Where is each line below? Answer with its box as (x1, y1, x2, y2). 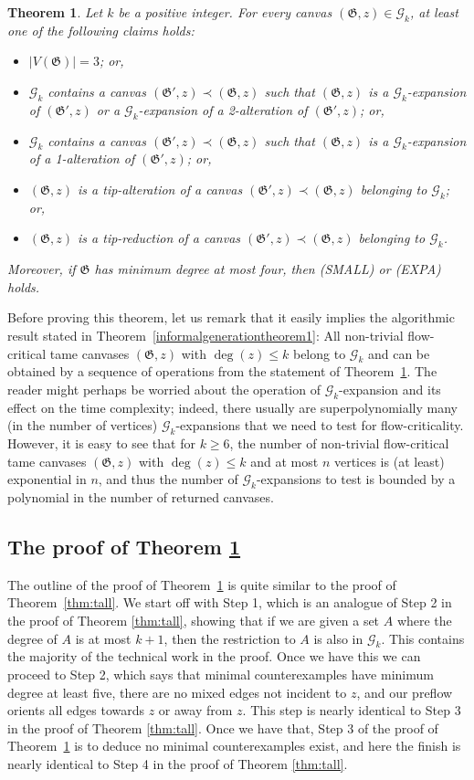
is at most (75, 628, 132, 648)
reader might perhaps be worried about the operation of (7, 379, 321, 398)
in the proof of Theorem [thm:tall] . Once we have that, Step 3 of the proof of (7, 718, 438, 737)
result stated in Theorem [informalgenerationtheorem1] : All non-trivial (7, 325, 404, 344)
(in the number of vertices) (7, 416, 158, 435)
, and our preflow (356, 682, 453, 701)
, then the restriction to (163, 628, 296, 648)
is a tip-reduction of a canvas (78, 228, 241, 248)
